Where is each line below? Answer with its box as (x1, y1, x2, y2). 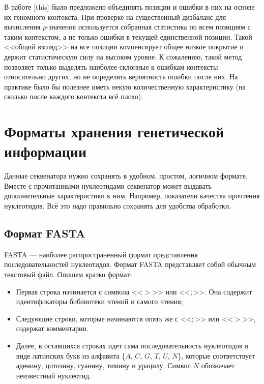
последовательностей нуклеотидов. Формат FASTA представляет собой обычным (4, 259, 256, 270)
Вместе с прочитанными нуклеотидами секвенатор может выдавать (4, 180, 212, 191)
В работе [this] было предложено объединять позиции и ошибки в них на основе (4, 2, 255, 12)
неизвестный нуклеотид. (16, 370, 91, 380)
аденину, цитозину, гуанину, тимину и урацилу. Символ (16, 360, 191, 371)
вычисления (4, 21, 41, 32)
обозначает (201, 360, 235, 371)
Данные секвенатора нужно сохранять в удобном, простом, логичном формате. (4, 170, 248, 181)
